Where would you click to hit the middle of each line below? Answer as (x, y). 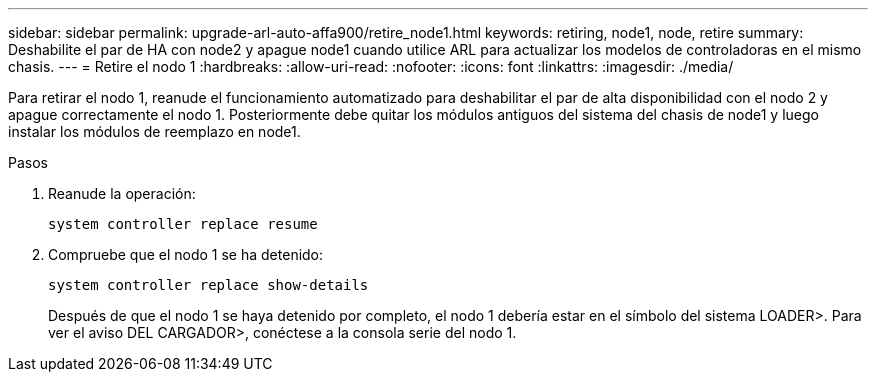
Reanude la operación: (122, 193)
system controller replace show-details (208, 285)
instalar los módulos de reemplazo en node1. (154, 131)
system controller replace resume (183, 224)
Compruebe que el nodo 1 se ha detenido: (186, 254)
